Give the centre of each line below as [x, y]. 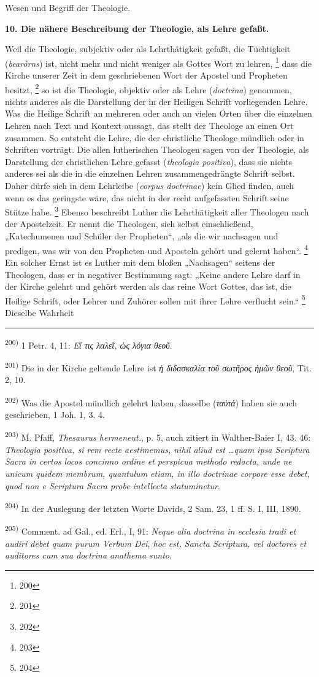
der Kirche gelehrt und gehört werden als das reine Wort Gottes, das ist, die [148, 286]
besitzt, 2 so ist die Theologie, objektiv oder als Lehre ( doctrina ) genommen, [148, 88]
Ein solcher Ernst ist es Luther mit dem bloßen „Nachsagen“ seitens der [140, 262]
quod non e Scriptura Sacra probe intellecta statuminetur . [113, 485]
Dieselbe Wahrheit [40, 312]
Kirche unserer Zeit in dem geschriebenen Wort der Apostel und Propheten [146, 75]
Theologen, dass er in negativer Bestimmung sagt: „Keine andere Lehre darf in [153, 274]
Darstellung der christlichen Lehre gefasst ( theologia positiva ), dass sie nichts [149, 161]
